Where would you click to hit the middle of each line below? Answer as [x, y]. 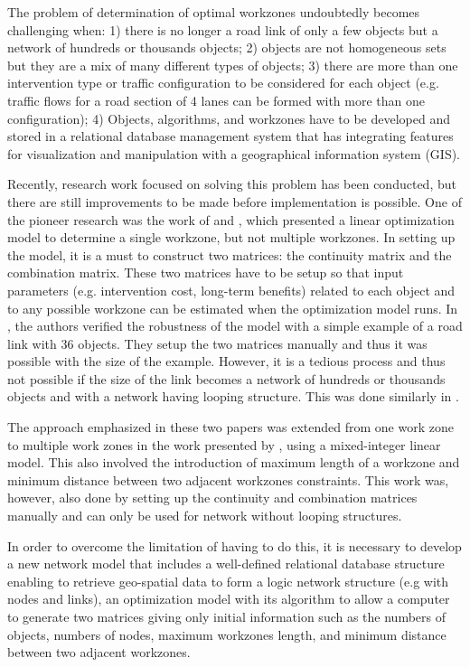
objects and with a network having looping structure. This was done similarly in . [233, 396]
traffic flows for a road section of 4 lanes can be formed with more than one [216, 100]
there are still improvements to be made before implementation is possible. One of [235, 201]
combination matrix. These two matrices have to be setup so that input [206, 272]
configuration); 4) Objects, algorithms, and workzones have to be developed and [229, 118]
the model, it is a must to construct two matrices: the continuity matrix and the [230, 254]
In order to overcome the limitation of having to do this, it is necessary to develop [235, 545]
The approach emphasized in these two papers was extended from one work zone [230, 427]
